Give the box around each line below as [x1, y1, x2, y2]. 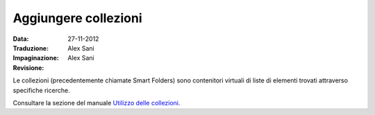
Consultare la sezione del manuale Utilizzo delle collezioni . [12, 98, 181, 107]
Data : [12, 35, 29, 43]
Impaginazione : [12, 54, 59, 62]
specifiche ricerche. [12, 86, 70, 94]
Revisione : [12, 63, 44, 72]
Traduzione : [12, 44, 49, 52]
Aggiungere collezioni [12, 10, 142, 26]
